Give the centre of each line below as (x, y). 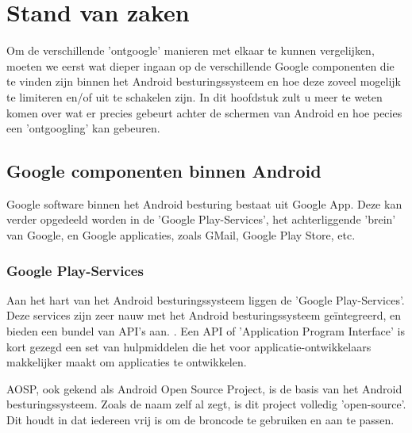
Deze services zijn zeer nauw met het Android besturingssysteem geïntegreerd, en (204, 315)
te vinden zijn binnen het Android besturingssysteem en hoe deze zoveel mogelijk (204, 81)
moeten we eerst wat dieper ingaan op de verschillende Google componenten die (200, 65)
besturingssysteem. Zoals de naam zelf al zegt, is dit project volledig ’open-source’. (206, 404)
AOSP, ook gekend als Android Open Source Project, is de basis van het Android (204, 388)
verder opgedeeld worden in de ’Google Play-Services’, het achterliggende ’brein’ (201, 219)
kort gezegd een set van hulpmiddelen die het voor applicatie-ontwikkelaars (189, 346)
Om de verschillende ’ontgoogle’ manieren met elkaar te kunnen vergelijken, (191, 50)
